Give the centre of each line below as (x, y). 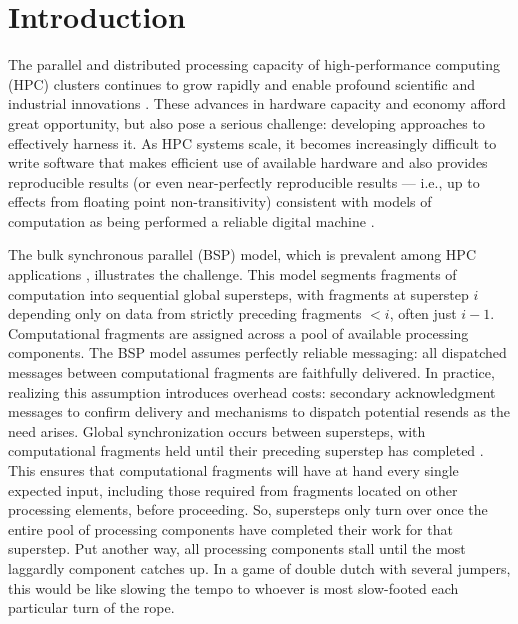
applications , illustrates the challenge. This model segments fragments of (232, 274)
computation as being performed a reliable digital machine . (191, 220)
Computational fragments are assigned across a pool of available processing (238, 332)
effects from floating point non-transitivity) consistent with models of (220, 201)
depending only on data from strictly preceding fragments (185, 313)
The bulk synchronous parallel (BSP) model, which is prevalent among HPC (242, 254)
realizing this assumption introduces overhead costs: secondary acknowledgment (252, 391)
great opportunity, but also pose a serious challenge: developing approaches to (246, 122)
